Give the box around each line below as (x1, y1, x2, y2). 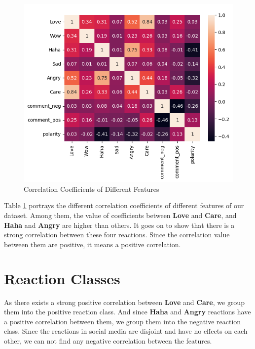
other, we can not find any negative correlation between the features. (4, 335, 212, 346)
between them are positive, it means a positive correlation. (4, 239, 181, 249)
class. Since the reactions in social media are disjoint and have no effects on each (4, 326, 248, 336)
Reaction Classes (4, 268, 120, 288)
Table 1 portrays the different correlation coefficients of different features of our (4, 200, 244, 211)
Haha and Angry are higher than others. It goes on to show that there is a (4, 219, 235, 230)
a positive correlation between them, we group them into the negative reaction (4, 316, 241, 326)
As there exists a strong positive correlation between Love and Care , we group (4, 297, 245, 307)
